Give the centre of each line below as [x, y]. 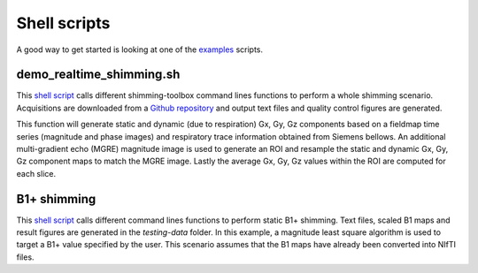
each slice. [36, 173]
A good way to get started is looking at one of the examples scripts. [140, 49]
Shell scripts [63, 23]
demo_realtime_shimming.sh [98, 75]
